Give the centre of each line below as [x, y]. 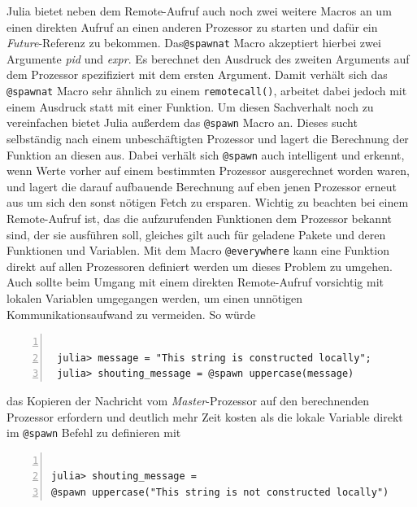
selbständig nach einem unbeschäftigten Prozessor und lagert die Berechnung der [208, 138]
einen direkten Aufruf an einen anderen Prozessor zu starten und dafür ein [192, 26]
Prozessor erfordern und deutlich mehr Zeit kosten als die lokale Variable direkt [205, 416]
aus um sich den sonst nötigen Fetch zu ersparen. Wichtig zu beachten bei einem [208, 202]
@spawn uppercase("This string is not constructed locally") [220, 492]
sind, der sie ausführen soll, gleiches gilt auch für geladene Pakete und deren [196, 234]
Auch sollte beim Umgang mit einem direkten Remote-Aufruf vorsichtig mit [195, 282]
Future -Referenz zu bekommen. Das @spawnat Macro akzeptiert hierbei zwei [194, 43]
